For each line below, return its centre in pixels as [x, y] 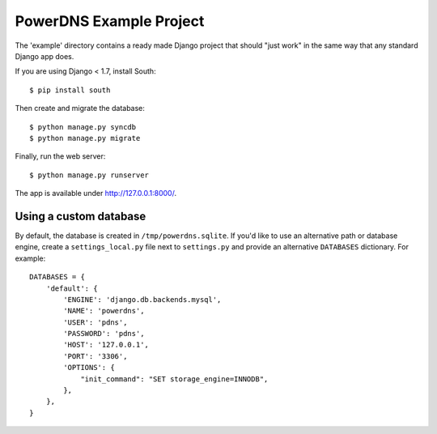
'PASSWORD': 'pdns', [104, 334]
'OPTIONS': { [89, 368]
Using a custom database [81, 216]
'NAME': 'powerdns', [104, 311]
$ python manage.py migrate [85, 138]
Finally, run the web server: [60, 156]
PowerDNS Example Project [110, 21]
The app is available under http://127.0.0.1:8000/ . [96, 194]
